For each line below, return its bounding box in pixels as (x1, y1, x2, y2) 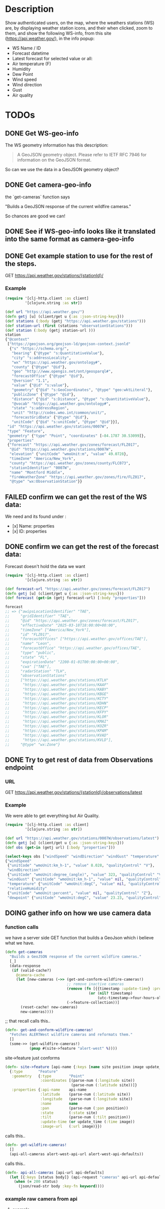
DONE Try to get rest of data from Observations (5, 755, 153, 764)
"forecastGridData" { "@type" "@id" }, (11, 415, 89, 420)
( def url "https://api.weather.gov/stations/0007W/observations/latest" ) (5, 836, 160, 841)
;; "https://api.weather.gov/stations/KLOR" (5, 714, 109, 719)
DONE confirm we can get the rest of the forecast (5, 542, 159, 551)
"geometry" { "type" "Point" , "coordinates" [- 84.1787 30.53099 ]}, (7, 433, 146, 438)
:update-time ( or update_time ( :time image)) (40, 1119, 135, 1125)
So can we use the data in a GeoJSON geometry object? (5, 166, 119, 172)
